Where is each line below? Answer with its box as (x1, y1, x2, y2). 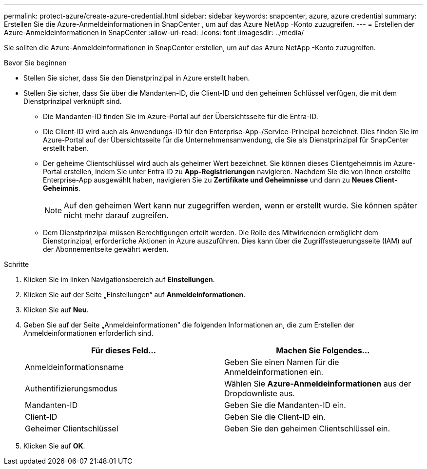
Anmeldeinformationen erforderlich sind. (23, 329, 154, 337)
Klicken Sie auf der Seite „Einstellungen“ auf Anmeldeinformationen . (23, 290, 246, 299)
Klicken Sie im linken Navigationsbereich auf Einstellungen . (23, 275, 215, 284)
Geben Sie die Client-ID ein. (224, 412, 326, 422)
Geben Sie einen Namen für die (224, 357, 339, 367)
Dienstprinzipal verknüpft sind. (23, 97, 122, 105)
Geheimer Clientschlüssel (25, 424, 118, 433)
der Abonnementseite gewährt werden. (43, 245, 169, 253)
